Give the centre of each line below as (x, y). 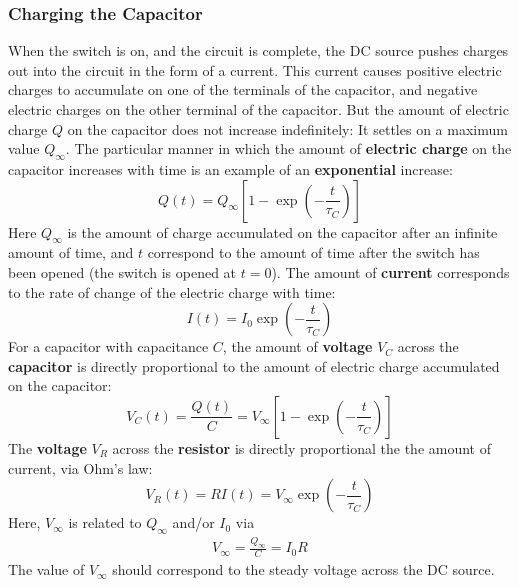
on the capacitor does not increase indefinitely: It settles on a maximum (287, 128)
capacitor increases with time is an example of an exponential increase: (230, 168)
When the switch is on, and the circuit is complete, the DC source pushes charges (258, 50)
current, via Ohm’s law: (80, 467)
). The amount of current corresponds (390, 271)
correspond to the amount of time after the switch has (313, 252)
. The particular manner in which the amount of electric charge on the (288, 148)
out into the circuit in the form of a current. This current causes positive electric (255, 69)
